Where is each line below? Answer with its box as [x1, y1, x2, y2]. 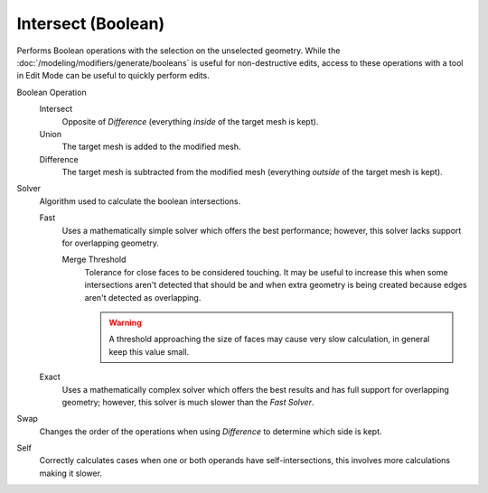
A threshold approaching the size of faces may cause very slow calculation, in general [108, 334, 430, 345]
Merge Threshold [61, 254, 127, 265]
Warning [108, 317, 142, 328]
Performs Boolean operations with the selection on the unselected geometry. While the [16, 45, 341, 56]
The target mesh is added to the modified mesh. [61, 141, 241, 153]
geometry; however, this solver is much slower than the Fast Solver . [61, 396, 314, 407]
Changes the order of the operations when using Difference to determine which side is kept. [39, 425, 382, 437]
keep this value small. [108, 346, 190, 357]
